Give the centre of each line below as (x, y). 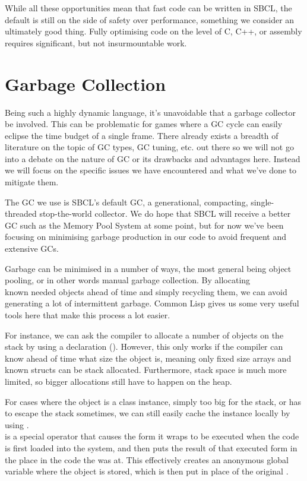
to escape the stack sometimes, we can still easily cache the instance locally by (148, 413)
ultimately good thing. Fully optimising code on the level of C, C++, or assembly (153, 31)
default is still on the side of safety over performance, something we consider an (150, 19)
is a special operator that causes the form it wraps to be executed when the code (152, 436)
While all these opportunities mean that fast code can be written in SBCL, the (148, 8)
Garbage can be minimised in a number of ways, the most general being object (148, 268)
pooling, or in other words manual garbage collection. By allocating (128, 280)
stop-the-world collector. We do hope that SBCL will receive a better (165, 213)
